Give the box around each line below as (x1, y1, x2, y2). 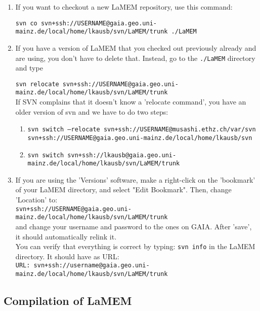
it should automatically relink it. (15, 231, 117, 241)
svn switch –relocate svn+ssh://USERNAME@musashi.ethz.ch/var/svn (27, 126, 256, 133)
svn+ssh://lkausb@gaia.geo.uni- (67, 151, 177, 159)
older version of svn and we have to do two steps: (15, 106, 168, 117)
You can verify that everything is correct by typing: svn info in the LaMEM (15, 241, 255, 252)
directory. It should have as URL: (15, 251, 119, 261)
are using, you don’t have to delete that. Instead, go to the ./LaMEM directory (15, 52, 255, 63)
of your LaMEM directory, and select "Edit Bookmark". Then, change (15, 184, 232, 195)
